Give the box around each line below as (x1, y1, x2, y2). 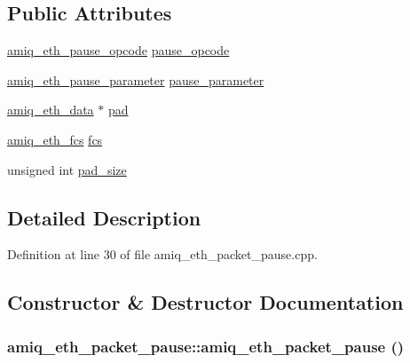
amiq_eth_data (7, 100, 94, 119)
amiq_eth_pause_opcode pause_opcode (7, 41, 230, 59)
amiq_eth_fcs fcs (7, 130, 103, 148)
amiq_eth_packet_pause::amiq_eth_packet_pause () (7, 335, 405, 357)
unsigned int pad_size (7, 160, 127, 178)
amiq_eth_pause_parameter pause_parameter (7, 70, 264, 89)
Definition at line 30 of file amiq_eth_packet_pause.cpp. (7, 245, 318, 264)
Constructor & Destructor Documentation (7, 288, 404, 316)
